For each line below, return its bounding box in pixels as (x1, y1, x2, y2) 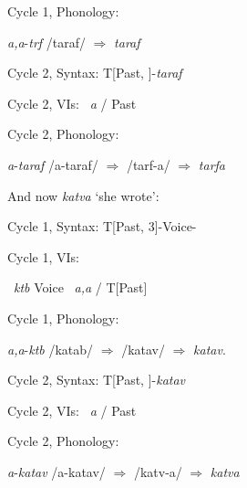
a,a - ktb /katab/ (7, 339, 94, 358)
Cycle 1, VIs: (7, 247, 80, 266)
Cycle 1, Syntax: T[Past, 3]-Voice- (7, 217, 197, 236)
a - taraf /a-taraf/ (7, 154, 98, 174)
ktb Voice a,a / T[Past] (14, 278, 148, 297)
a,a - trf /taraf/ (7, 32, 87, 51)
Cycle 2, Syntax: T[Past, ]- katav (7, 370, 186, 389)
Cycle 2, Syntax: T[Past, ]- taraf (7, 63, 182, 82)
